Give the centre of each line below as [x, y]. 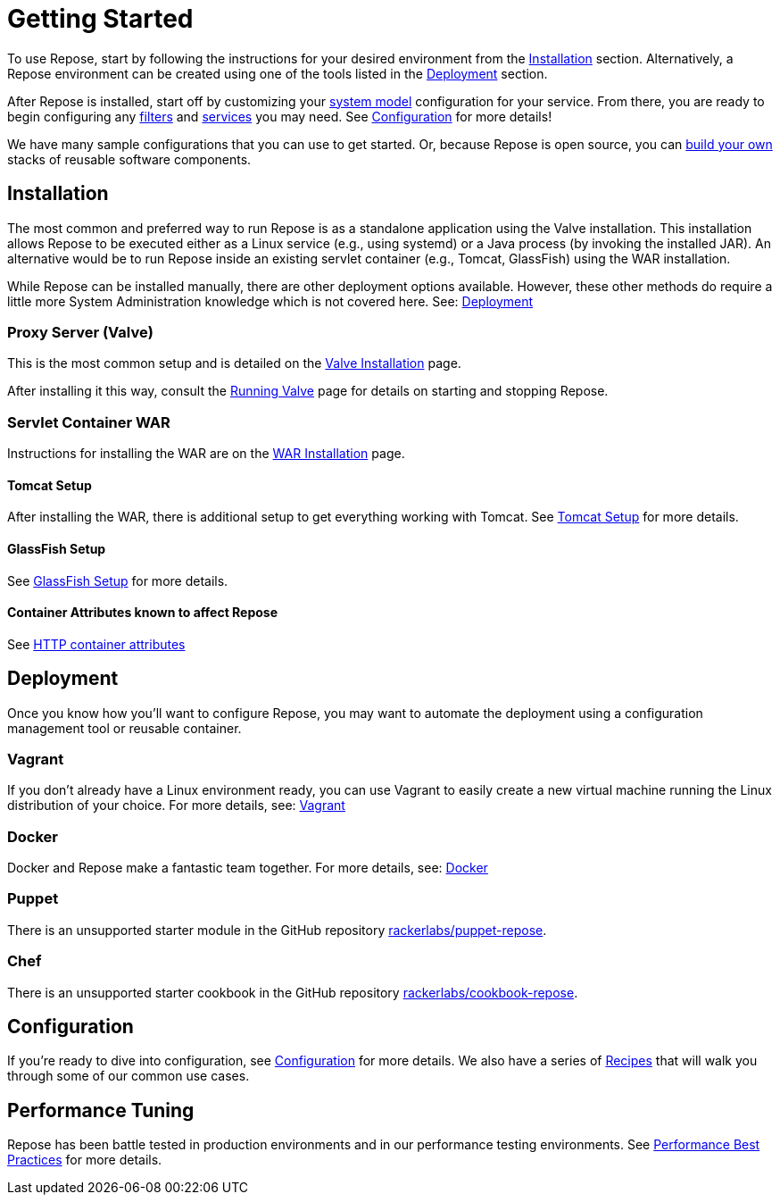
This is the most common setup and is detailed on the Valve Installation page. [234, 363]
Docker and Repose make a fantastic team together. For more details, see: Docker [248, 868]
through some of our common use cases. [129, 1076]
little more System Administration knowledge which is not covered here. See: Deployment [270, 301]
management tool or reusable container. [124, 728]
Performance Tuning [101, 1110]
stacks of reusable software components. [129, 159]
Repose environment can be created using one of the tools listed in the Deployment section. [278, 73]
